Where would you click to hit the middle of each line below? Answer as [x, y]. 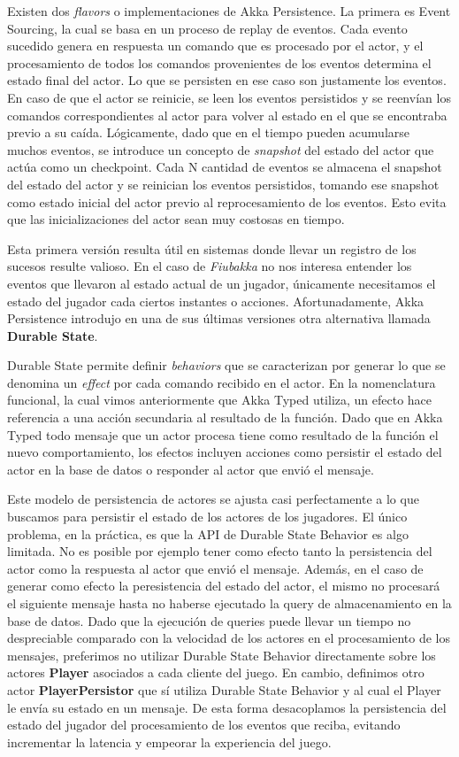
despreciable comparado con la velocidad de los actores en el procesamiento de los [229, 638]
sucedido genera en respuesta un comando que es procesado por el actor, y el [215, 46]
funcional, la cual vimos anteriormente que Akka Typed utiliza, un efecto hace [220, 400]
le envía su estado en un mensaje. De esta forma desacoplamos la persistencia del [227, 707]
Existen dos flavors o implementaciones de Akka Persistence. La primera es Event [229, 11]
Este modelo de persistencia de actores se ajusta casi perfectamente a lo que [213, 499]
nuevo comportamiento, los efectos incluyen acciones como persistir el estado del [225, 452]
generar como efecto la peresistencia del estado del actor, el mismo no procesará [224, 586]
